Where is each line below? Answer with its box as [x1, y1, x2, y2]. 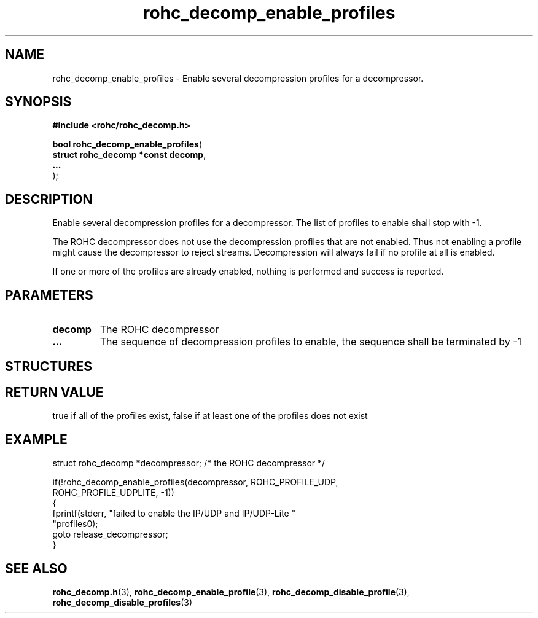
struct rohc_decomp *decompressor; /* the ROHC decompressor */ [52, 458, 326, 469]
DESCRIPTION [5, 191, 93, 207]
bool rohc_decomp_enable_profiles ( [52, 139, 202, 150]
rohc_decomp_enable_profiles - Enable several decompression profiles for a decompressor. [52, 72, 424, 84]
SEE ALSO [5, 560, 68, 576]
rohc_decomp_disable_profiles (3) [52, 597, 192, 608]
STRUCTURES [5, 358, 92, 374]
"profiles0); [52, 518, 98, 530]
